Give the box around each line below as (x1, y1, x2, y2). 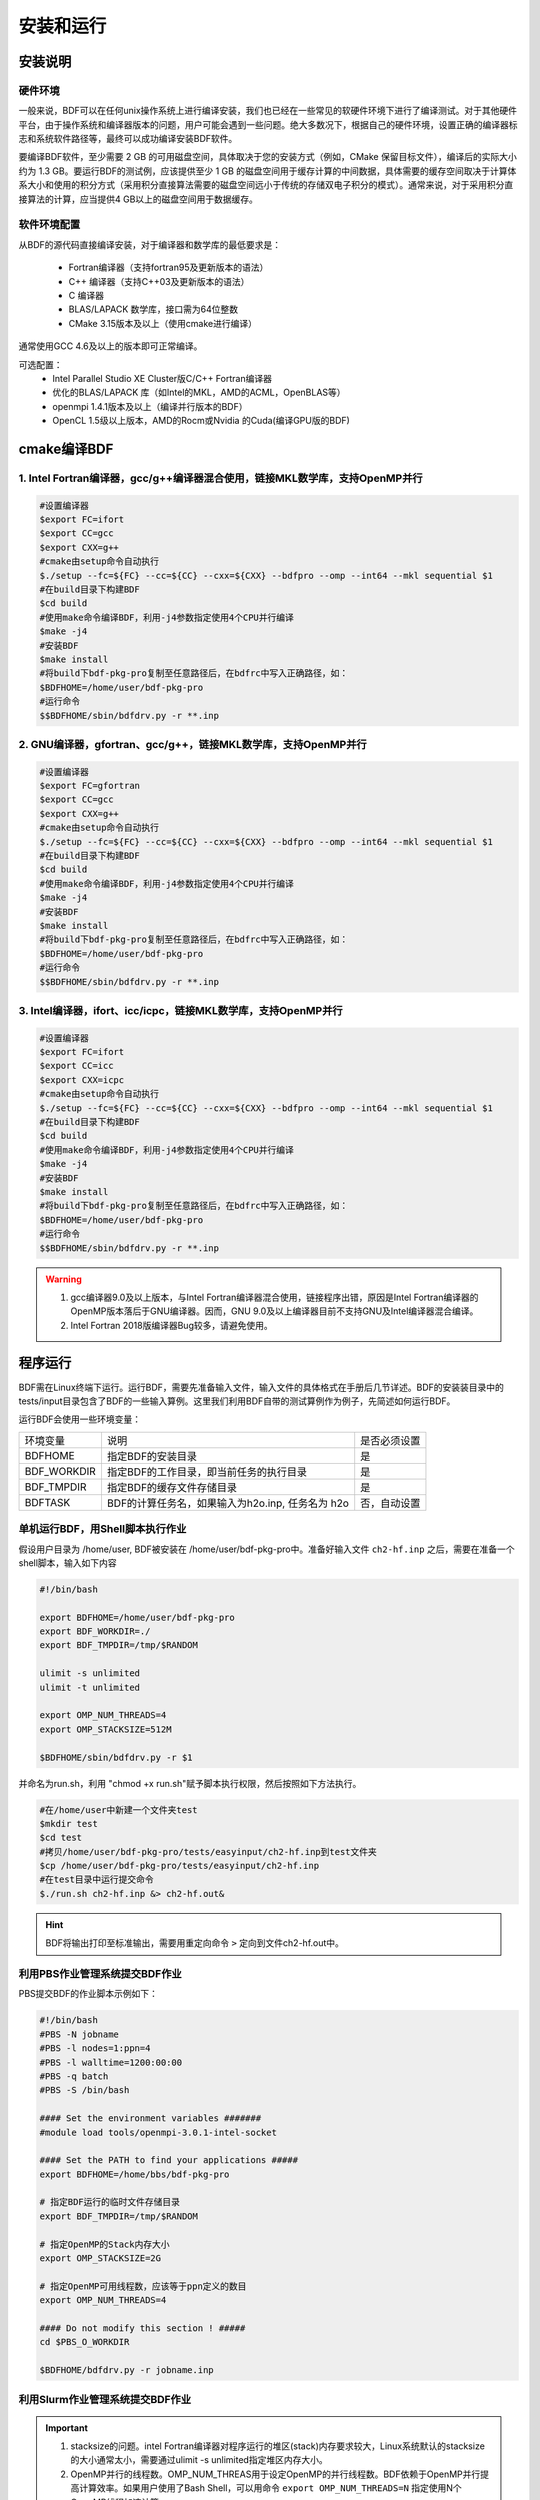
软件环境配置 (18, 218, 81, 232)
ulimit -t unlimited (39, 1681, 140, 1693)
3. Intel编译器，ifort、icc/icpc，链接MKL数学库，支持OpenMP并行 (18, 1003, 344, 1017)
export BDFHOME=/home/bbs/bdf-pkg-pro (39, 2168, 230, 2180)
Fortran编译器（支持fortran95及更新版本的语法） (68, 261, 269, 274)
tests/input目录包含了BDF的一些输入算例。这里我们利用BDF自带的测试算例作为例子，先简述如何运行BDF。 (18, 1395, 456, 1407)
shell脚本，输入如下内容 (18, 1556, 117, 1569)
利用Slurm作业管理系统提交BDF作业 (18, 2392, 192, 2406)
